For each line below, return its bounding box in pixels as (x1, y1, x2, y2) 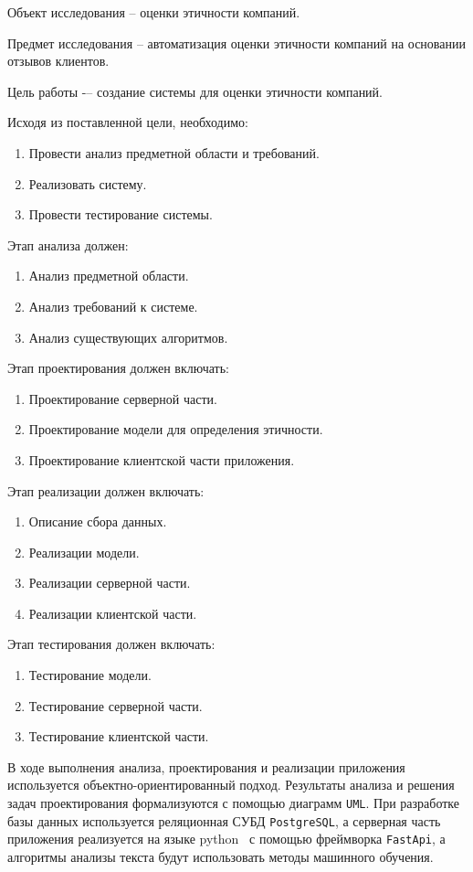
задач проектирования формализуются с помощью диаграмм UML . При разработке (7, 793, 460, 813)
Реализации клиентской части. (28, 603, 197, 622)
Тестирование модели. (28, 665, 152, 685)
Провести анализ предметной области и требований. (28, 143, 320, 162)
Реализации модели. (28, 542, 140, 561)
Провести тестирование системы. (28, 205, 213, 224)
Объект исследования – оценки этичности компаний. (7, 3, 300, 21)
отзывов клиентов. (7, 51, 110, 70)
